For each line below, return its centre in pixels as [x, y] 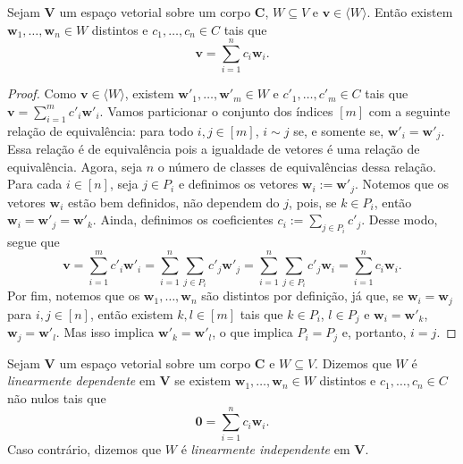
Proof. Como [42, 93]
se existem [203, 380]
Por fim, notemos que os [74, 295]
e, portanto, [374, 332]
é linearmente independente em [265, 449]
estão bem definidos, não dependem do [174, 202]
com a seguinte [409, 110]
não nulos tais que [57, 397]
